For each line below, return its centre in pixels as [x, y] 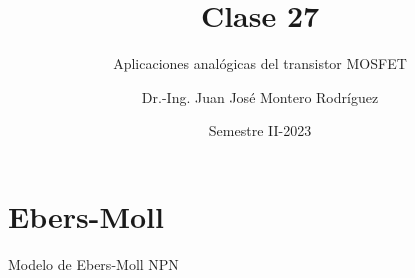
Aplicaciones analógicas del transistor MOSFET [260, 63]
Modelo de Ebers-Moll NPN [93, 263]
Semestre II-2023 [260, 130]
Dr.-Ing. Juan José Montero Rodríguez [260, 96]
